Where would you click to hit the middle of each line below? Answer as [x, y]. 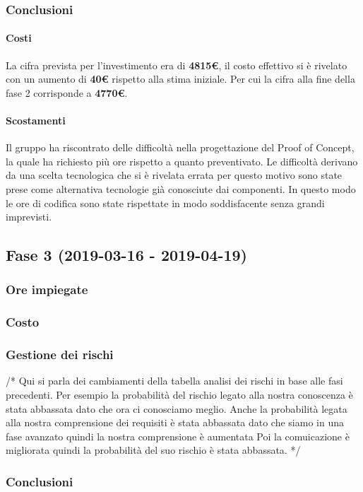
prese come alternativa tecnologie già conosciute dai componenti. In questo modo [181, 189]
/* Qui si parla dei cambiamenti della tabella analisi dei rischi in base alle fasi [174, 381]
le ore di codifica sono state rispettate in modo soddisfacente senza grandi [165, 203]
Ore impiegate [47, 289]
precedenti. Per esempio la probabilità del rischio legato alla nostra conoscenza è [179, 395]
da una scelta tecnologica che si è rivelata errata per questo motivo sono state [174, 175]
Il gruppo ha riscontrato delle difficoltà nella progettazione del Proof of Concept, [180, 147]
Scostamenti [36, 121]
